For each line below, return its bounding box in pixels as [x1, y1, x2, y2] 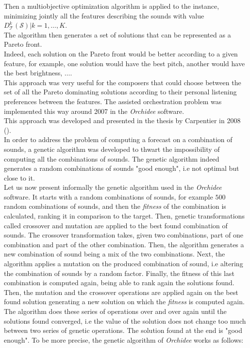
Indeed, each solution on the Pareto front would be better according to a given [4, 48, 238, 58]
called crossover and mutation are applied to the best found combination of [4, 220, 228, 230]
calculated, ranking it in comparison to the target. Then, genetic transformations [4, 211, 245, 221]
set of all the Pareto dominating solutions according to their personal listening [4, 87, 237, 97]
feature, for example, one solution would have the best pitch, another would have [4, 58, 245, 68]
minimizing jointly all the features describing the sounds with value [4, 10, 204, 20]
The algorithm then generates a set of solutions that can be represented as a [4, 29, 231, 39]
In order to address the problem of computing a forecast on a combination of [4, 134, 233, 145]
